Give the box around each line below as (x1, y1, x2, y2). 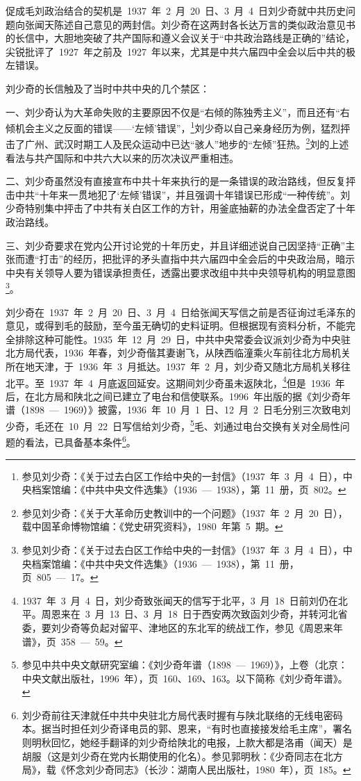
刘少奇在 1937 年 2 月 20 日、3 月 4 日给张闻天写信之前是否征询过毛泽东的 (6, 304, 355, 319)
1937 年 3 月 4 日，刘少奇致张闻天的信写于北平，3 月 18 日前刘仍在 (22, 593, 338, 607)
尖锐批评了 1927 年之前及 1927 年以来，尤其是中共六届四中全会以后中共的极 (6, 44, 355, 58)
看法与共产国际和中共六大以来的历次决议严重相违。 (6, 150, 239, 165)
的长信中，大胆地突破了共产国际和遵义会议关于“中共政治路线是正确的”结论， (6, 31, 355, 45)
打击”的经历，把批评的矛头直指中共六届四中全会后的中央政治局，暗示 (39, 252, 355, 266)
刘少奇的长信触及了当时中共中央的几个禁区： (6, 81, 210, 95)
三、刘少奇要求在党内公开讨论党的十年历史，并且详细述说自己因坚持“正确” (6, 238, 346, 252)
